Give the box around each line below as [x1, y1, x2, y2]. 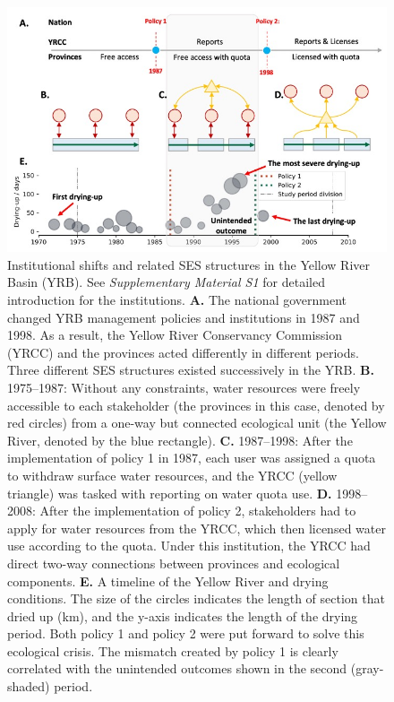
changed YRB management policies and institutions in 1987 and [7, 308, 360, 326]
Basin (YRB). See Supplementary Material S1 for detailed [7, 273, 325, 291]
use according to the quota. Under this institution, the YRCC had [7, 536, 371, 555]
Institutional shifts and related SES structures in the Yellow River [7, 255, 371, 273]
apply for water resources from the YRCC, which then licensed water [7, 518, 386, 537]
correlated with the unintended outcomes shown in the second [7, 659, 347, 678]
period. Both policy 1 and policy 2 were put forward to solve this [7, 624, 364, 643]
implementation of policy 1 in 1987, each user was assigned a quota [7, 448, 376, 467]
